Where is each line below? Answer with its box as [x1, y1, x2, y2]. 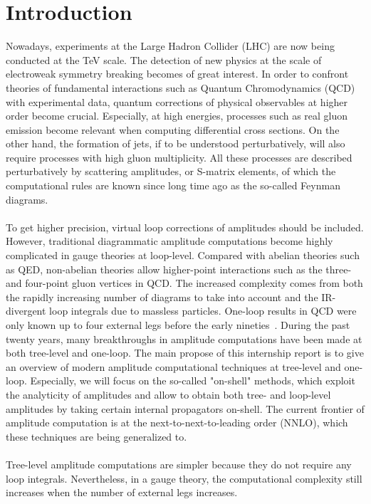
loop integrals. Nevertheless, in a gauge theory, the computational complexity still [6, 471, 362, 485]
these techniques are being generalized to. [6, 429, 187, 443]
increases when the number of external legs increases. [6, 485, 238, 500]
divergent [6, 303, 46, 318]
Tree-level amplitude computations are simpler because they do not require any [6, 456, 352, 471]
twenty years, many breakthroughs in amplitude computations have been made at [6, 331, 362, 346]
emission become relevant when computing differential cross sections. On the [6, 122, 340, 137]
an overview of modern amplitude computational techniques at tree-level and [6, 359, 341, 374]
